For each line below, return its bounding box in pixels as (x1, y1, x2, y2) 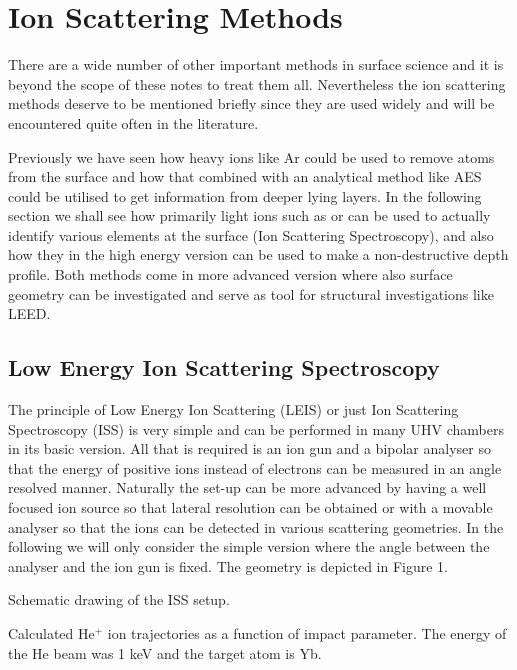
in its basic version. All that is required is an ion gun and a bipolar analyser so (8, 438, 491, 459)
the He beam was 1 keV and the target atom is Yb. (8, 642, 322, 663)
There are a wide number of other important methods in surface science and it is (8, 54, 504, 75)
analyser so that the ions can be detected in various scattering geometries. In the (8, 516, 504, 537)
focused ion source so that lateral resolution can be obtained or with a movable (8, 497, 493, 518)
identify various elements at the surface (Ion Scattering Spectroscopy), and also (8, 224, 494, 245)
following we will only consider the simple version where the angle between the (8, 536, 490, 557)
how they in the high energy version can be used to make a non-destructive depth (8, 244, 509, 265)
